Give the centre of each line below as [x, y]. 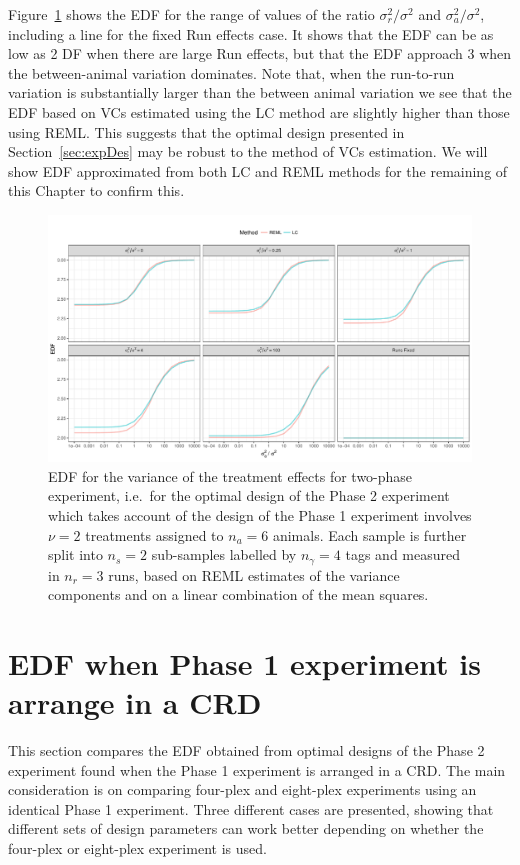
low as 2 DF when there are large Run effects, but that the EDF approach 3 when [260, 53]
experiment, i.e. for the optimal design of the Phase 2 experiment [249, 495]
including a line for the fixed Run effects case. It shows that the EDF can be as [251, 33]
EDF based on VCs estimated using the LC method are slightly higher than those [259, 111]
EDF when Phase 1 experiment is [244, 662]
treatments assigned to [154, 534]
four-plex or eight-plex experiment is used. [137, 848]
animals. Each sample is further [369, 534]
